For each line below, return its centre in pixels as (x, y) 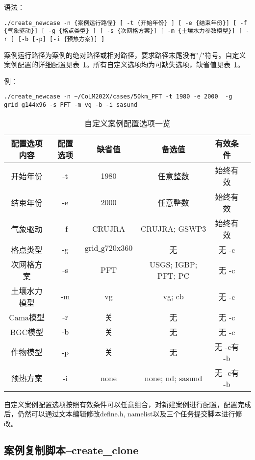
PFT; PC (174, 275)
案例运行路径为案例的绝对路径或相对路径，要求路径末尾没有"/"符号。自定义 (125, 55)
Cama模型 (27, 317)
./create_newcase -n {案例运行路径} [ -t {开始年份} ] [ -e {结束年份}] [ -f (126, 23)
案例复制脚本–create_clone (71, 449)
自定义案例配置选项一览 (127, 123)
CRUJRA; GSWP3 (173, 229)
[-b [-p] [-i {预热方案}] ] (61, 39)
